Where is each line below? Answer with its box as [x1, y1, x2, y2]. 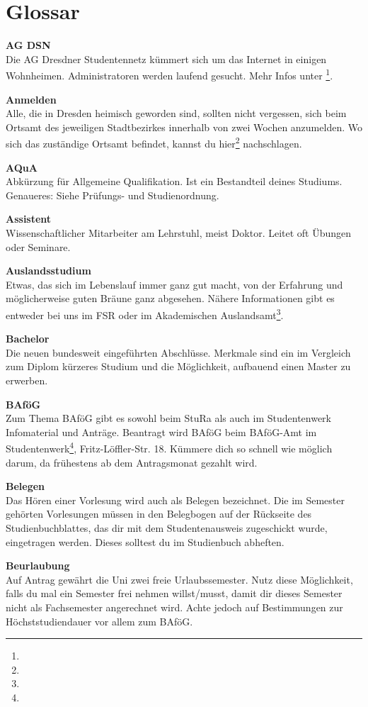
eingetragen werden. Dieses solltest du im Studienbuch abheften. [6, 534, 284, 549]
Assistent [6, 211, 52, 226]
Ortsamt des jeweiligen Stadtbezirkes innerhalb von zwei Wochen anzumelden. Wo [6, 119, 362, 134]
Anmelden [6, 91, 57, 106]
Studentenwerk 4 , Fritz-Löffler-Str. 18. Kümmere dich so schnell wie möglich [6, 439, 333, 455]
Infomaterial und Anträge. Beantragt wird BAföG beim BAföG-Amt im [6, 424, 317, 439]
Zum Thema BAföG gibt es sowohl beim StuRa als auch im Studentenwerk [6, 411, 331, 425]
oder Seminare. [6, 239, 71, 254]
